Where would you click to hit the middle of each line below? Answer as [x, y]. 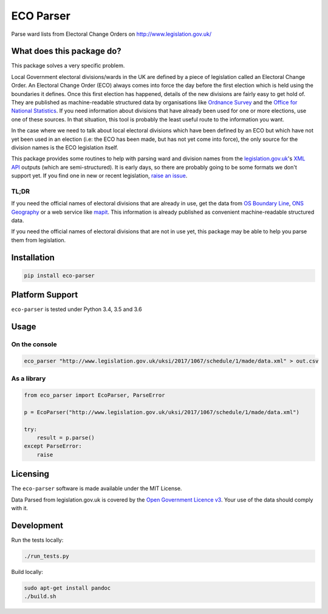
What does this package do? [66, 51]
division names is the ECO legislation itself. [65, 147]
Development [37, 525]
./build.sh [40, 596]
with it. [20, 508]
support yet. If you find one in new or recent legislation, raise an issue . [99, 176]
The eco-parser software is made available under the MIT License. [97, 488]
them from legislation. [39, 240]
